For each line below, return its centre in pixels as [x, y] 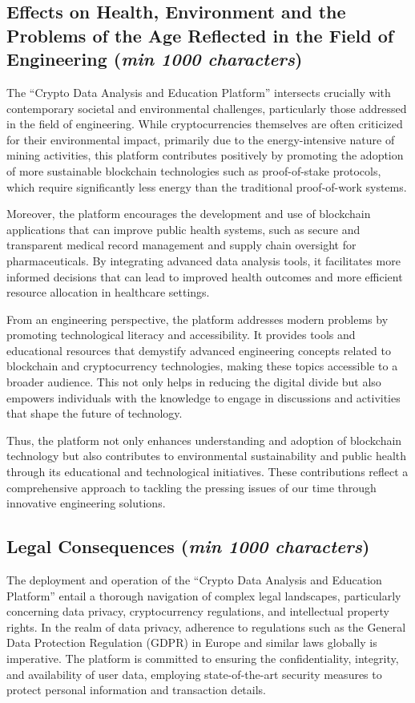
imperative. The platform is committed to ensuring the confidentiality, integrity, [203, 658]
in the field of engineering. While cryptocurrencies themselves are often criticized [205, 124]
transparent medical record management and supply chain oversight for [181, 245]
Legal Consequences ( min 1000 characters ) [188, 546]
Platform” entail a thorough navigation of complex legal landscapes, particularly [204, 595]
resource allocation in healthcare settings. [108, 292]
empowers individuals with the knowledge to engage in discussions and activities [203, 397]
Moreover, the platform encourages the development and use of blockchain [189, 214]
